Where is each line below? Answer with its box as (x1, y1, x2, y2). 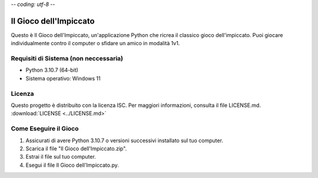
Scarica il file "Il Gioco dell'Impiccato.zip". (25, 145, 127, 152)
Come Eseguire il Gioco (11, 125, 79, 133)
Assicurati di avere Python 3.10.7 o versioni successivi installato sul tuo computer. (25, 137, 224, 144)
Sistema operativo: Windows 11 (25, 75, 101, 82)
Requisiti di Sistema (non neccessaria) (11, 55, 124, 63)
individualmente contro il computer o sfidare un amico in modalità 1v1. (11, 40, 180, 47)
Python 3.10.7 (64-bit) (25, 66, 79, 73)
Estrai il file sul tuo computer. (25, 153, 97, 160)
